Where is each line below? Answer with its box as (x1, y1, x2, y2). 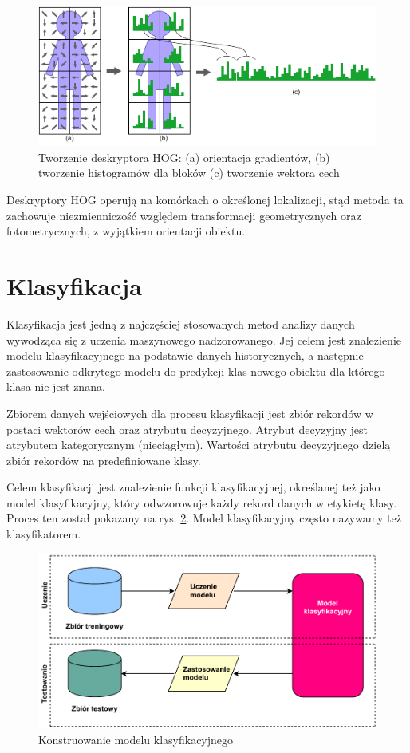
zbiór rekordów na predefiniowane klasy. (6, 451, 201, 468)
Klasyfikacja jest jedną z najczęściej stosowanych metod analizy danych (6, 315, 355, 332)
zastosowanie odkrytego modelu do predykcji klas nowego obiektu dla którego (6, 362, 385, 379)
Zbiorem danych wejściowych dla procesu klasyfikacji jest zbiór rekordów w (6, 404, 373, 421)
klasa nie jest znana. (6, 378, 105, 395)
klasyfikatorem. (6, 526, 81, 542)
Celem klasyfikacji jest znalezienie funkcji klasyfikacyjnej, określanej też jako (6, 479, 380, 495)
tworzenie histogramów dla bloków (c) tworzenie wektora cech (38, 164, 340, 181)
